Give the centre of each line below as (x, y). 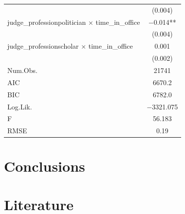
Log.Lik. (20, 106)
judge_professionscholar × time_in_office (70, 46)
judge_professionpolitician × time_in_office (74, 22)
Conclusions (45, 166)
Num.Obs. (22, 70)
